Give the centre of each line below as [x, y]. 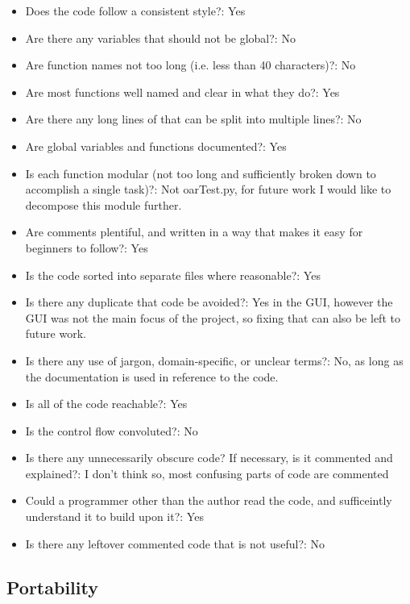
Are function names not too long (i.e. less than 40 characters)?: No [191, 65]
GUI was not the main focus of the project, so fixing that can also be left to [213, 317]
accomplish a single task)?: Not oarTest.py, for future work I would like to [208, 189]
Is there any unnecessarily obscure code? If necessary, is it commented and [209, 458]
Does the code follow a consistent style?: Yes [135, 10]
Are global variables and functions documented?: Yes [156, 146]
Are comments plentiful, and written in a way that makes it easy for [194, 232]
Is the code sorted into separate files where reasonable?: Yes [173, 275]
